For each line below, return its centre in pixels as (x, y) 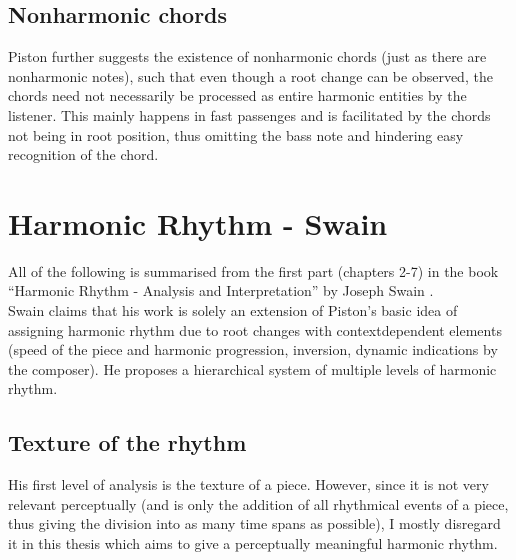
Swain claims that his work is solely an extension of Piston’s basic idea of (233, 310)
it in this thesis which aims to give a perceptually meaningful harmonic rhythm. (253, 543)
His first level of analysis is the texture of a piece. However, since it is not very (248, 484)
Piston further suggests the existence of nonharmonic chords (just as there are (247, 56)
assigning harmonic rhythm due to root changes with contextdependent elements (255, 329)
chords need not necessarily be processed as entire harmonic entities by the (237, 95)
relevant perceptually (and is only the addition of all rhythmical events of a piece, (258, 503)
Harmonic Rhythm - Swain (198, 222)
